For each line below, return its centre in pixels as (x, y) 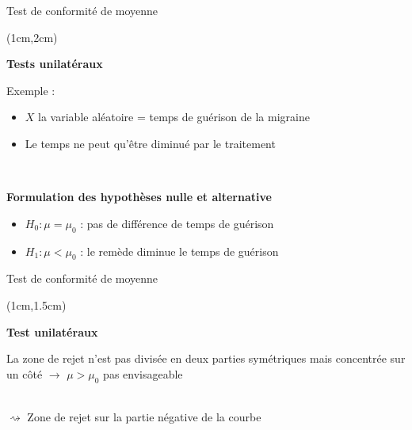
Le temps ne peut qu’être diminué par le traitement (150, 143)
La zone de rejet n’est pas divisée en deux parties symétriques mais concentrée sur (206, 358)
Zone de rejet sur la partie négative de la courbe (144, 417)
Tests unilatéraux (55, 64)
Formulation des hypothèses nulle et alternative (139, 197)
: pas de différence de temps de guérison (177, 223)
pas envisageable (143, 373)
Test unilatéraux (52, 331)
